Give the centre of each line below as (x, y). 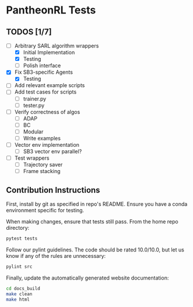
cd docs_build (23, 288)
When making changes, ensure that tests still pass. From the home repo (92, 222)
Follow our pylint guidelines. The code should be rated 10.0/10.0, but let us (95, 250)
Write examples (42, 138)
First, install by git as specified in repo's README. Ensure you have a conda (97, 204)
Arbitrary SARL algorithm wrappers (57, 46)
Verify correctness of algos (47, 112)
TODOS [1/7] (29, 32)
